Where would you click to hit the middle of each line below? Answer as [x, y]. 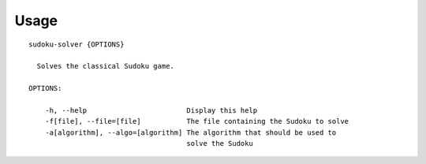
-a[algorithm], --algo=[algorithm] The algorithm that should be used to [191, 132]
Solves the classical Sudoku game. [106, 66]
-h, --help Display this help [151, 110]
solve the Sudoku [220, 143]
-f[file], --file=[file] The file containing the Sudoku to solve [197, 121]
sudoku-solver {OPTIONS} [77, 44]
